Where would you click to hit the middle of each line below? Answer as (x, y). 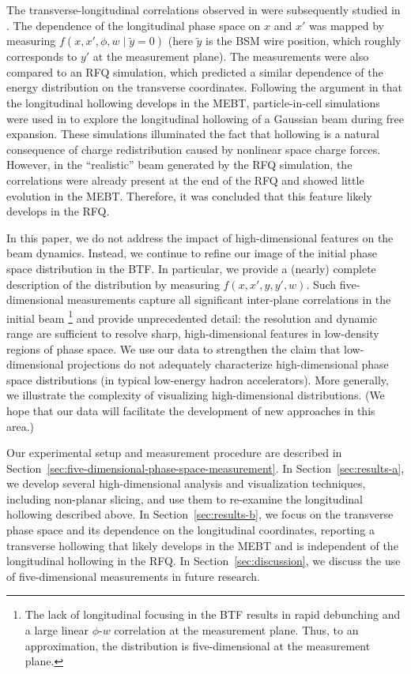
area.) (21, 426)
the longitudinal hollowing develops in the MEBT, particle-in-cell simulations (193, 102)
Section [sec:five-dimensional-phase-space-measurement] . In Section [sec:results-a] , (205, 468)
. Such (321, 284)
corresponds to (42, 56)
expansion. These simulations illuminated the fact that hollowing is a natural (193, 134)
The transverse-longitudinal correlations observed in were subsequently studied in (204, 9)
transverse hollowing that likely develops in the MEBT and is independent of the (202, 545)
